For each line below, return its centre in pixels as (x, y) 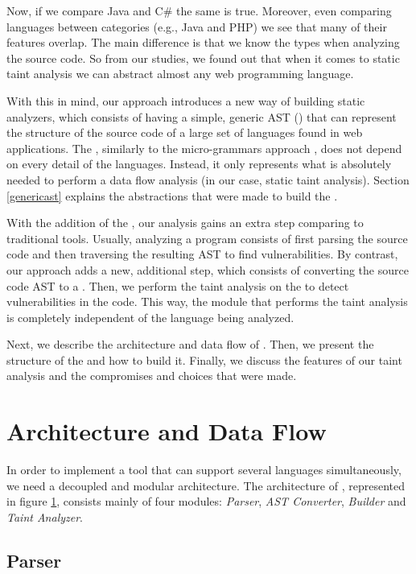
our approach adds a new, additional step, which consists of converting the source (208, 269)
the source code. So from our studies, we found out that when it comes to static (203, 58)
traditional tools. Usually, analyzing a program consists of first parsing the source (207, 238)
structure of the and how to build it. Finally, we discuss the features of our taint (204, 359)
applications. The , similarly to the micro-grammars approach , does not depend (204, 148)
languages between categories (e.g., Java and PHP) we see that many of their (197, 26)
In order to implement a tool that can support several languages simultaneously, (204, 470)
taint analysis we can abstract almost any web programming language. (180, 74)
